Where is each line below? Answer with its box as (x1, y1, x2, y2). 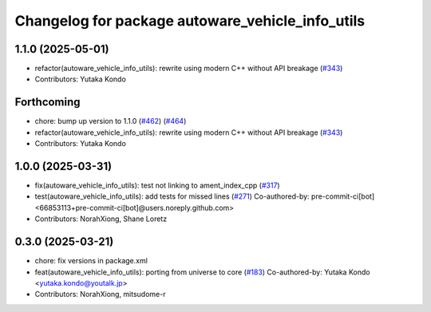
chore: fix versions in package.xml (34, 256, 148, 266)
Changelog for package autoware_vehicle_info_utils (14, 12, 366, 30)
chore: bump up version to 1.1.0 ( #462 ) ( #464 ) (34, 117, 187, 126)
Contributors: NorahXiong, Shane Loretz (34, 214, 168, 223)
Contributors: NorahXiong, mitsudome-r (34, 290, 166, 299)
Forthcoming (14, 96, 81, 109)
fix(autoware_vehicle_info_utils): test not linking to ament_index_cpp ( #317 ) (34, 180, 280, 191)
